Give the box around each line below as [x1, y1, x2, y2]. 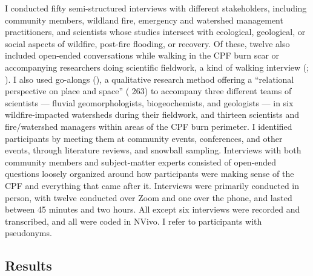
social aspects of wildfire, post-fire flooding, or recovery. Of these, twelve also [5, 37, 290, 50]
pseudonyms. [5, 226, 52, 239]
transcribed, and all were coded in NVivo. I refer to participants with [5, 214, 262, 227]
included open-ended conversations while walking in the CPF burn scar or [5, 49, 280, 62]
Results [5, 256, 52, 275]
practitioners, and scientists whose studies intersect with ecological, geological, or [5, 25, 306, 38]
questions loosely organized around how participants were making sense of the [5, 167, 294, 180]
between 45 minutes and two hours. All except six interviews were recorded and [5, 203, 300, 216]
